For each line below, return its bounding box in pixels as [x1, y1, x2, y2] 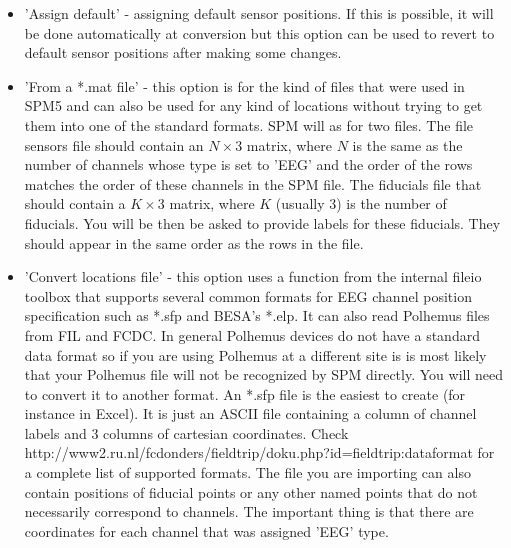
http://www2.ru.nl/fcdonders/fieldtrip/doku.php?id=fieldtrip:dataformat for [24, 442, 495, 463]
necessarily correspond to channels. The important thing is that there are [24, 501, 474, 522]
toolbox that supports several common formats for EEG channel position [24, 285, 472, 306]
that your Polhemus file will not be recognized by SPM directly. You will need [24, 364, 503, 385]
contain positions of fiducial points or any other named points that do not [24, 481, 478, 502]
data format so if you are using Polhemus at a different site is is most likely [24, 344, 487, 365]
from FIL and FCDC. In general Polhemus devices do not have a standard [24, 324, 480, 345]
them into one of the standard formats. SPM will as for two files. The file [24, 114, 474, 135]
